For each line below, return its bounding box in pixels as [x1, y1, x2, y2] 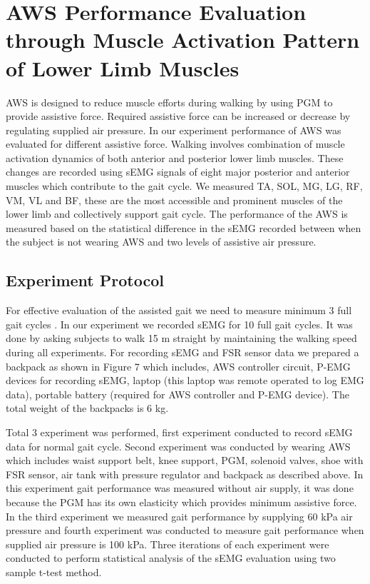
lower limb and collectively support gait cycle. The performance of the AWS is [6, 206, 348, 221]
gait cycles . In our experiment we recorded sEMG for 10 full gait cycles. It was [6, 316, 353, 331]
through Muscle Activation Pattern [6, 25, 360, 54]
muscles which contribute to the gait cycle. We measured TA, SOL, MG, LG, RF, [6, 178, 363, 193]
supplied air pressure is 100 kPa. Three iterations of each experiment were [6, 536, 329, 551]
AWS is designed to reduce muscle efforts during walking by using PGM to [6, 94, 333, 109]
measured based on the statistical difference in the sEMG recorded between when [6, 220, 361, 235]
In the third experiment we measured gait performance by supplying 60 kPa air [6, 508, 353, 523]
